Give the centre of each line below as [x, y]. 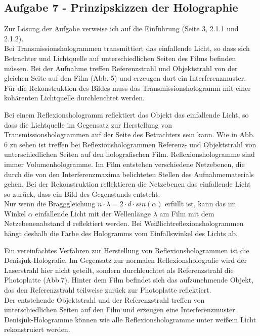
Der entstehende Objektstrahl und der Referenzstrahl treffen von [104, 299]
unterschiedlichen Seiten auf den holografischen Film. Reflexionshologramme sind [129, 154]
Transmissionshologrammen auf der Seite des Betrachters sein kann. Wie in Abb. [129, 134]
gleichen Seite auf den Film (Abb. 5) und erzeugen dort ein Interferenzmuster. [125, 78]
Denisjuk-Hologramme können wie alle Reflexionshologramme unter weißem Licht [130, 319]
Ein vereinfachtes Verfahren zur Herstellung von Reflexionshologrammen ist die [127, 250]
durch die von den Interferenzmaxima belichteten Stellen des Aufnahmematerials [129, 174]
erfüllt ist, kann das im [201, 204]
